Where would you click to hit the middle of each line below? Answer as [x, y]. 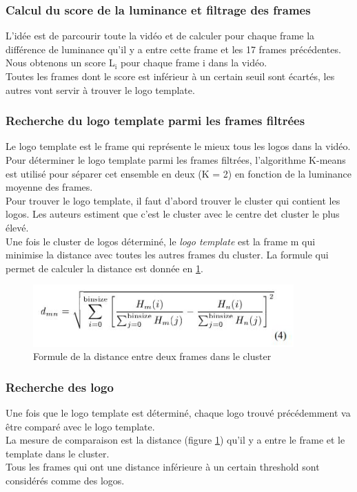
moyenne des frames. [49, 187]
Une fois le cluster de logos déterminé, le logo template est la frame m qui [161, 241]
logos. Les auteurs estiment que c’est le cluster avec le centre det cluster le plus [173, 214]
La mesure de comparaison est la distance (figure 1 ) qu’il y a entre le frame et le [175, 440]
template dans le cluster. [58, 453]
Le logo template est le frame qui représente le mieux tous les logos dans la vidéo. [178, 146]
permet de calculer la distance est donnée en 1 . [104, 268]
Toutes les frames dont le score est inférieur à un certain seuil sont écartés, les [170, 76]
